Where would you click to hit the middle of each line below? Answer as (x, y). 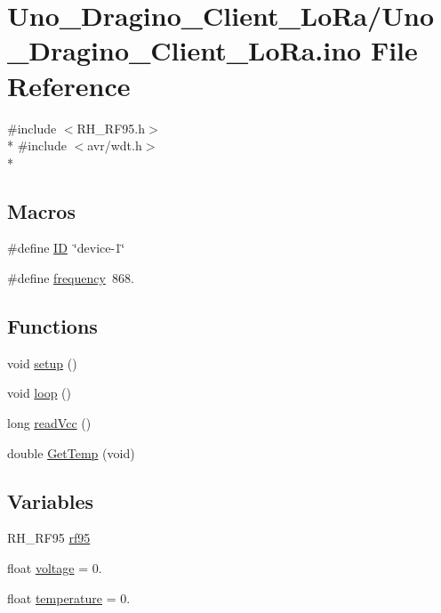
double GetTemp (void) (71, 452)
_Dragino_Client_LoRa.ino (184, 50)
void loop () (39, 393)
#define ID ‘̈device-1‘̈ (66, 248)
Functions (52, 326)
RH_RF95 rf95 (49, 538)
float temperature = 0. (69, 597)
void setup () (42, 363)
